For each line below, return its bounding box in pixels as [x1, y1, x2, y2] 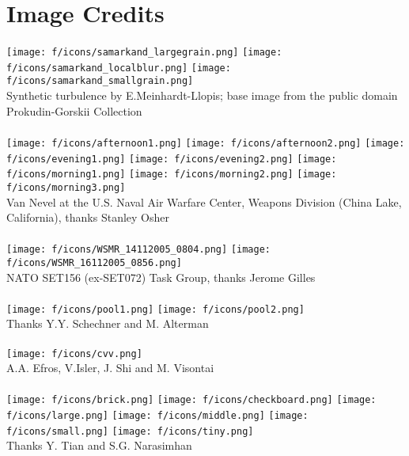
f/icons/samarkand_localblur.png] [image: [6, 62, 231, 74]
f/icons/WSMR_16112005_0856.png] [6, 256, 182, 268]
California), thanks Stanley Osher [6, 209, 169, 226]
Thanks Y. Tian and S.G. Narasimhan [6, 437, 192, 454]
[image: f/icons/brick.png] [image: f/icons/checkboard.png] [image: [6, 394, 377, 406]
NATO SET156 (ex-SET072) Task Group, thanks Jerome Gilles [6, 268, 316, 285]
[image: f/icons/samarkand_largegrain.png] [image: [6, 47, 282, 59]
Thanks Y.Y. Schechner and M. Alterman [6, 315, 209, 332]
